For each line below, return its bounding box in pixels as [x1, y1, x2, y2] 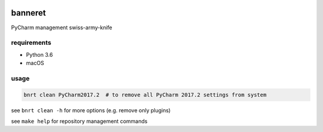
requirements [11, 39, 51, 47]
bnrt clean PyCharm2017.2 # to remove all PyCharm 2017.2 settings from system [23, 91, 267, 98]
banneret [11, 8, 46, 18]
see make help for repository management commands [11, 117, 148, 125]
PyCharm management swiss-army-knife [11, 24, 112, 31]
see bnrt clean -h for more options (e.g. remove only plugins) [11, 106, 171, 113]
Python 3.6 [26, 51, 53, 58]
